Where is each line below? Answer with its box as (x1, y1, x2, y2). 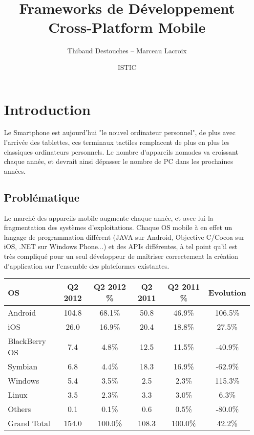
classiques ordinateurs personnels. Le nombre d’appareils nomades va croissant (4, 146, 238, 157)
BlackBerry (8, 335, 46, 347)
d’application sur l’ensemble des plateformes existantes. (4, 260, 169, 271)
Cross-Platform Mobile (48, 17, 206, 37)
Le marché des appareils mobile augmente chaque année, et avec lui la (4, 212, 213, 223)
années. (4, 165, 26, 176)
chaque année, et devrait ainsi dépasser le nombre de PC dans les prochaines (4, 156, 233, 166)
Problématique (4, 189, 80, 205)
